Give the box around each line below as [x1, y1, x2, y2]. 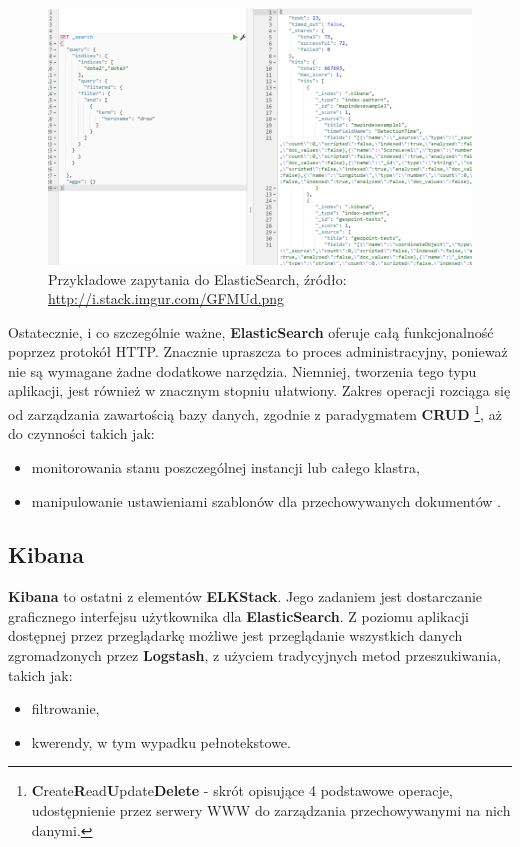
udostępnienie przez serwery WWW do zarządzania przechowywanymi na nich [31, 800, 511, 821]
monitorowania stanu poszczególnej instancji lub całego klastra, [31, 456, 420, 477]
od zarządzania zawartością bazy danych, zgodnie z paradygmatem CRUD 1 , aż [8, 401, 502, 424]
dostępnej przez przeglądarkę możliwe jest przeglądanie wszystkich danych [8, 625, 463, 646]
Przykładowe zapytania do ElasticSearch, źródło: [48, 268, 347, 289]
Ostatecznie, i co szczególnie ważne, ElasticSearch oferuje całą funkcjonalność [8, 321, 494, 342]
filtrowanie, [31, 698, 100, 719]
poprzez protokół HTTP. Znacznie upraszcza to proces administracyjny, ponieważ [8, 341, 508, 362]
